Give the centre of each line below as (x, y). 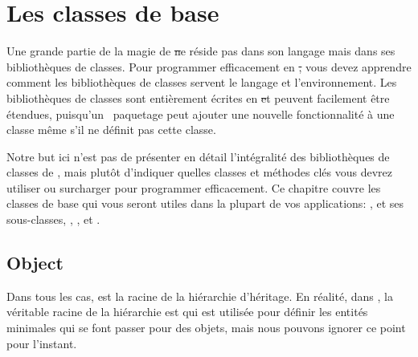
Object (35, 263)
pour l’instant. (42, 343)
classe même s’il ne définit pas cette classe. (111, 130)
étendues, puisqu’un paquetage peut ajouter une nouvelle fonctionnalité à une (201, 114)
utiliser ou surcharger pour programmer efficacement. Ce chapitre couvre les (194, 187)
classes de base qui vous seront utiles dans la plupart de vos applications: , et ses (205, 203)
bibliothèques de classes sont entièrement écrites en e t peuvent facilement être (198, 97)
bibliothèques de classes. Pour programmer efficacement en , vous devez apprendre (209, 66)
